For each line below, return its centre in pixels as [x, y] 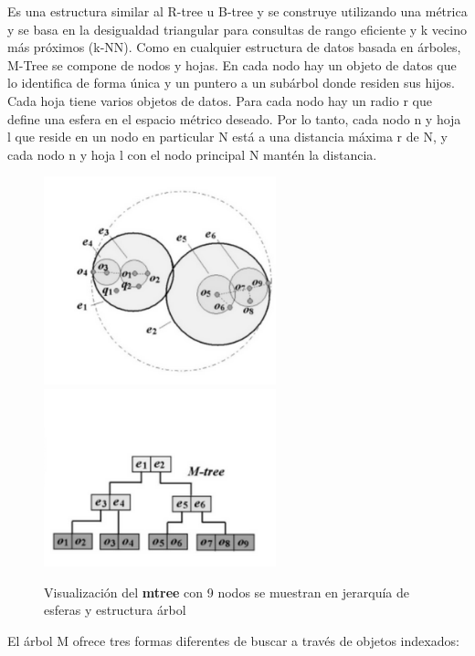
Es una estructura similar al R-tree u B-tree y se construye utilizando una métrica [237, 11]
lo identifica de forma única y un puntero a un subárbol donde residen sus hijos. [231, 83]
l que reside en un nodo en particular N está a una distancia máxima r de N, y [227, 137]
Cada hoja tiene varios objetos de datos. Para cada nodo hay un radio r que [220, 100]
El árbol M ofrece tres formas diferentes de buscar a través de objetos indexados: [233, 640]
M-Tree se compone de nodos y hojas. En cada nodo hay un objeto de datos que [232, 64]
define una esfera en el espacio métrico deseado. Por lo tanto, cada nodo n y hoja [234, 118]
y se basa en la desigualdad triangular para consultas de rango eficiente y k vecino [237, 29]
